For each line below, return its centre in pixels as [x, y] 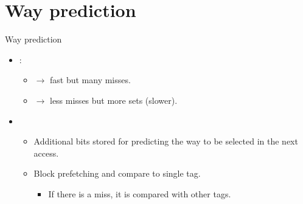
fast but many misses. [90, 80]
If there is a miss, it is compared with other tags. [140, 193]
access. [46, 153]
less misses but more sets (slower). [113, 100]
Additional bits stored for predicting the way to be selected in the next [166, 141]
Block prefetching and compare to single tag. [117, 173]
